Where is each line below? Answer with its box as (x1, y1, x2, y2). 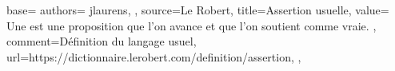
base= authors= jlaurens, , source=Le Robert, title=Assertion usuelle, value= (6, 2, 389, 18)
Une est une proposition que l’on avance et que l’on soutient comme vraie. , (6, 17, 377, 34)
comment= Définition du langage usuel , (6, 33, 197, 49)
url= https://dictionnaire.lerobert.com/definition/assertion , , (6, 48, 301, 65)
